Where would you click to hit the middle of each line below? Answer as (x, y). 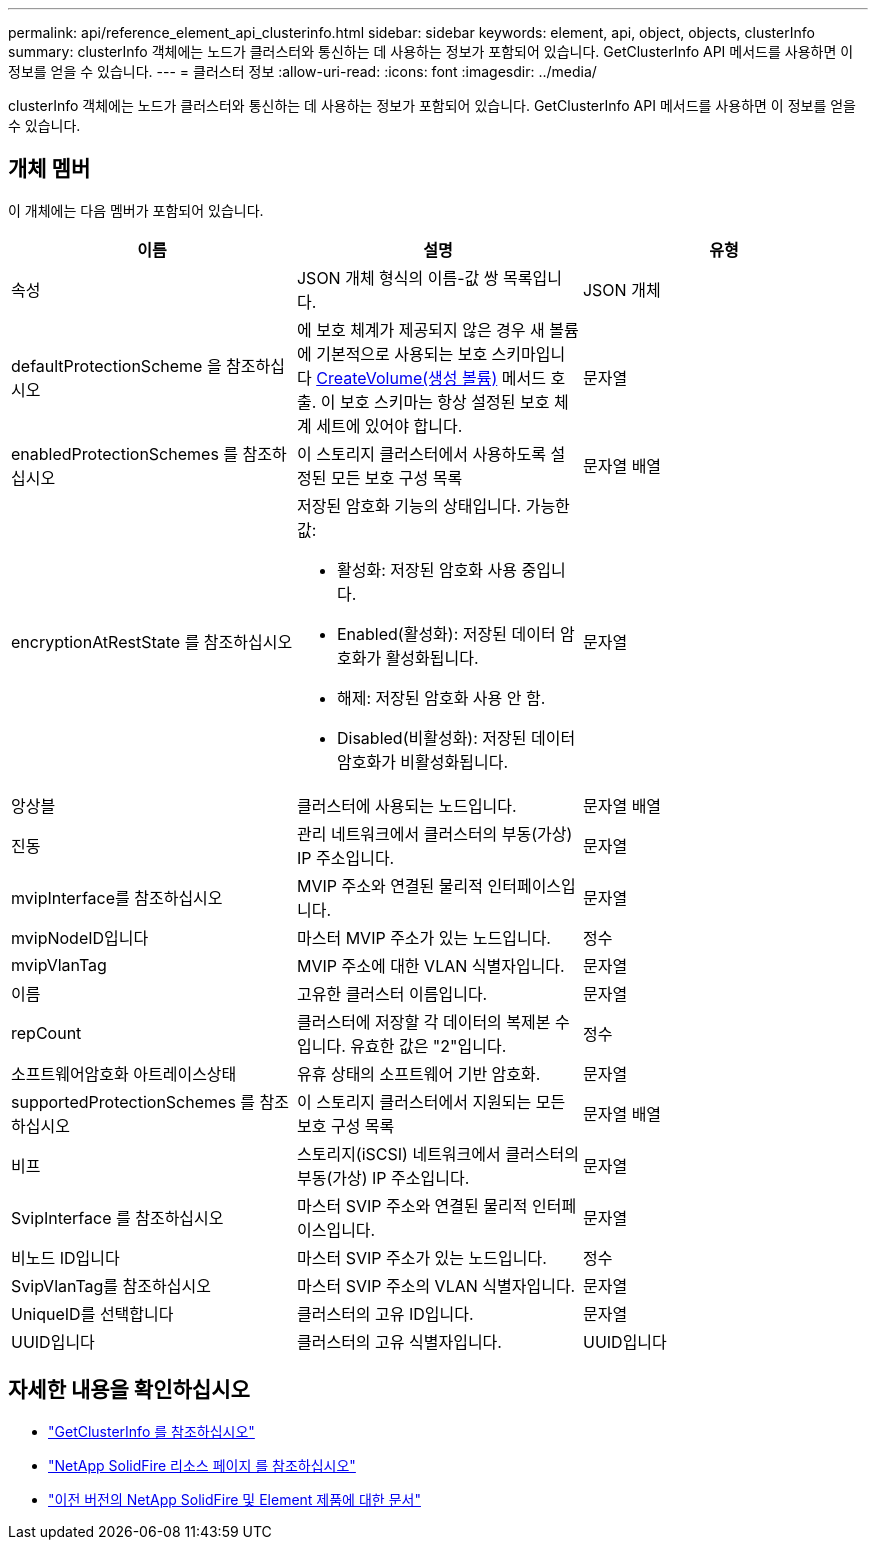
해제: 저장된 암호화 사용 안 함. (441, 697)
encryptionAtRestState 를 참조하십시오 (152, 641)
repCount (46, 1032)
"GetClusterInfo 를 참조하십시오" (151, 1431)
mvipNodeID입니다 (80, 937)
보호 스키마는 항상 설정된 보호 (445, 401)
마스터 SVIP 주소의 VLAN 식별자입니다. (436, 1285)
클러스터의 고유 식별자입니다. (399, 1341)
